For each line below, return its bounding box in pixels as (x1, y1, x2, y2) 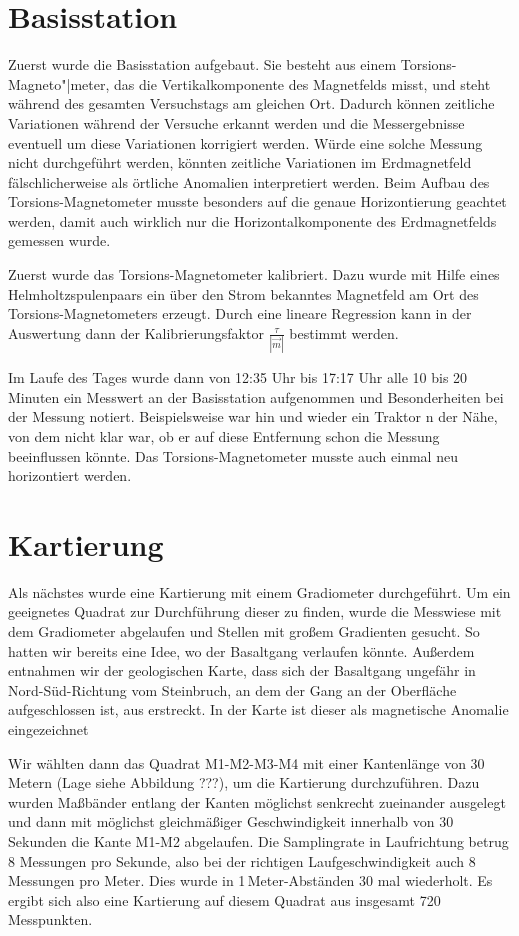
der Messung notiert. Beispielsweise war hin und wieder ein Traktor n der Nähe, (8, 406, 498, 427)
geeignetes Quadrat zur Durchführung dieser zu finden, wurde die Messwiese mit (8, 601, 502, 622)
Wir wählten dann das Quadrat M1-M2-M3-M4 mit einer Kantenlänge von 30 (8, 752, 485, 773)
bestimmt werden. (289, 322, 399, 343)
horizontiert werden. (8, 465, 132, 486)
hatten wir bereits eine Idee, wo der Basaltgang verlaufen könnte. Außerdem (8, 640, 475, 661)
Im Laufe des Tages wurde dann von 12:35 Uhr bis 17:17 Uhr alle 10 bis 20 (8, 367, 468, 388)
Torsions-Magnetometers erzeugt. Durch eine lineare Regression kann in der (8, 303, 472, 324)
